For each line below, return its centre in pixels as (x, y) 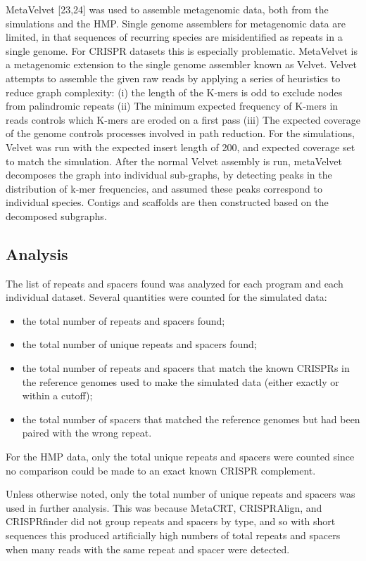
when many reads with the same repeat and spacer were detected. (148, 549)
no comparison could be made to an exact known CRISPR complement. (161, 470)
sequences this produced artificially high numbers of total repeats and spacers (173, 535)
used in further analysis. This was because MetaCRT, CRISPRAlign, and (164, 507)
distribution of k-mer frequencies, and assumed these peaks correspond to (164, 188)
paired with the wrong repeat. (87, 433)
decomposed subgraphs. (56, 215)
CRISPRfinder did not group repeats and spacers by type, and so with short (171, 521)
